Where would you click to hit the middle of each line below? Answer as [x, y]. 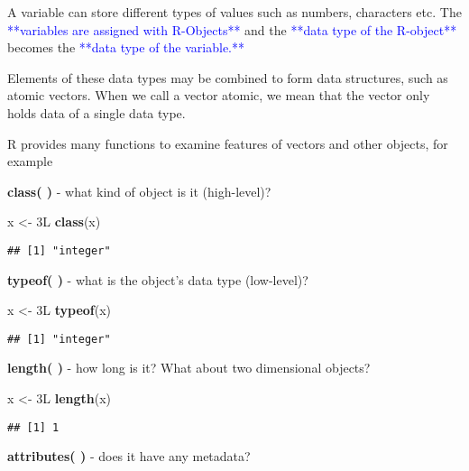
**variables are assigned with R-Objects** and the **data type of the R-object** [232, 29]
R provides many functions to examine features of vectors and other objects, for [228, 143]
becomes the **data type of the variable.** [126, 47]
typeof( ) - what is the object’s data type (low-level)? [158, 279]
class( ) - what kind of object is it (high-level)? [139, 191]
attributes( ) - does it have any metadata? [129, 456]
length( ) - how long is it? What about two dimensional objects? [189, 368]
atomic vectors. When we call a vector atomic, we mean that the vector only [219, 95]
